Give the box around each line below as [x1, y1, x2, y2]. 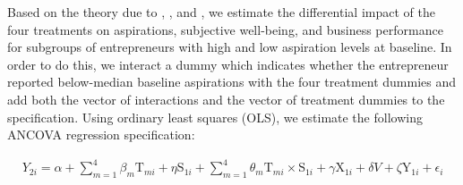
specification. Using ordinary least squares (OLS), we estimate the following [7, 107, 423, 126]
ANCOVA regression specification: [7, 125, 195, 144]
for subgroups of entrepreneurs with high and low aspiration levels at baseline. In [7, 38, 452, 56]
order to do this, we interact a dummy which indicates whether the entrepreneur [7, 55, 449, 73]
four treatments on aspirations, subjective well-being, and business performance [7, 20, 443, 38]
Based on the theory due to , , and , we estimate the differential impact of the [7, 3, 435, 21]
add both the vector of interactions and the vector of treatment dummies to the [7, 89, 445, 108]
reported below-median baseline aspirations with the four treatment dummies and [7, 72, 457, 91]
